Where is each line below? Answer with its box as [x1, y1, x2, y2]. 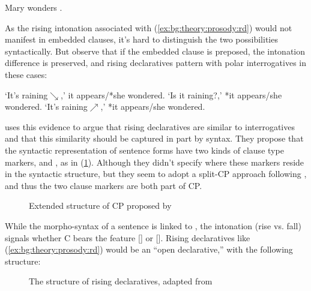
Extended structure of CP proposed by [29, 199, 172, 212]
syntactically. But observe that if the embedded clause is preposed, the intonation [5, 44, 305, 57]
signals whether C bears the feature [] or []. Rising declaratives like [5, 231, 250, 244]
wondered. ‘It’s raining [5, 100, 88, 113]
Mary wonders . [5, 1, 62, 13]
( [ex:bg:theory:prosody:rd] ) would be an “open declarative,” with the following [5, 243, 293, 256]
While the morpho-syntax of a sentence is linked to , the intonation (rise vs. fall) [5, 219, 301, 232]
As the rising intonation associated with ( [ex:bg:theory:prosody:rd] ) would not [5, 21, 292, 34]
